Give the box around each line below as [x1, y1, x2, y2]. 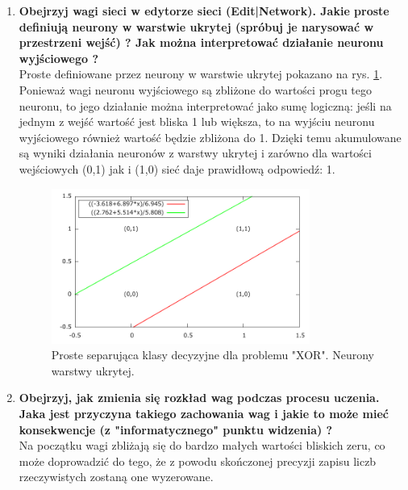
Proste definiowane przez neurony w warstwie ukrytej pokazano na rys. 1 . [19, 65, 383, 82]
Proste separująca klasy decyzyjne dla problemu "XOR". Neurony [51, 346, 374, 363]
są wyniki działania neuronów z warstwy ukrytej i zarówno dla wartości [19, 144, 372, 161]
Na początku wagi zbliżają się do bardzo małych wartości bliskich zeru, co [19, 437, 385, 454]
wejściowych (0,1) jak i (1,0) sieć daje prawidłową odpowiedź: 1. [19, 160, 335, 177]
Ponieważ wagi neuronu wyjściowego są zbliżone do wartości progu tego [19, 81, 373, 98]
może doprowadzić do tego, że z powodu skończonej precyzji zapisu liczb [19, 452, 377, 469]
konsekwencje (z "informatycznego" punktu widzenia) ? [19, 421, 333, 438]
